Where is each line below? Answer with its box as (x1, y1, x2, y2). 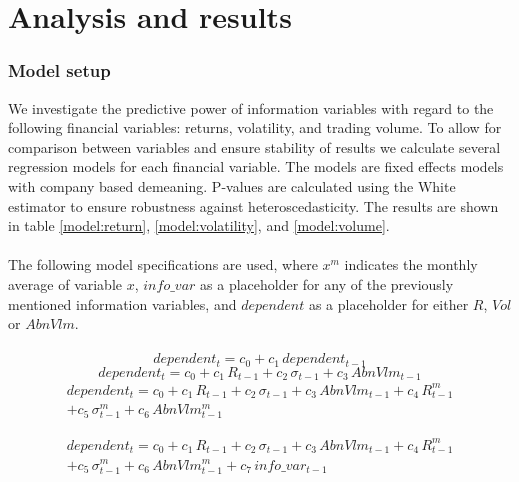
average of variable (8, 273, 123, 294)
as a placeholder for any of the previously (200, 273, 454, 294)
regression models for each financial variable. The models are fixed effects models (8, 156, 504, 177)
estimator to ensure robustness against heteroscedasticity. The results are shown (8, 195, 499, 216)
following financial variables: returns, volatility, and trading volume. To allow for (8, 117, 502, 138)
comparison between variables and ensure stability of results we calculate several (8, 136, 501, 157)
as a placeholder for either (308, 293, 469, 314)
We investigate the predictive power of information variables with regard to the (8, 97, 494, 118)
